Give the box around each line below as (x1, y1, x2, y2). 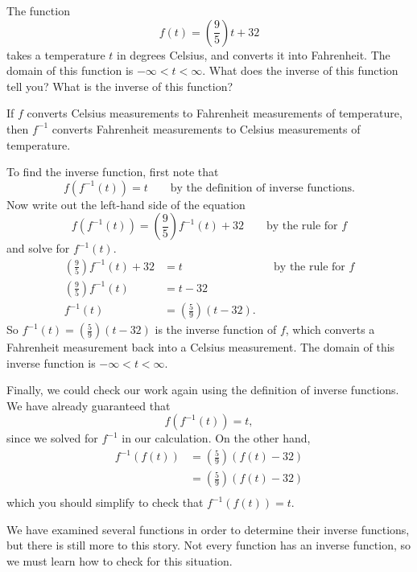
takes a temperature (6, 46, 105, 63)
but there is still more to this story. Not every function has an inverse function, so (6, 537, 411, 553)
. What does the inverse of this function (202, 62, 398, 79)
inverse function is (6, 354, 96, 371)
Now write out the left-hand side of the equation (6, 195, 246, 212)
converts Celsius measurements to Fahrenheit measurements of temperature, (27, 105, 403, 121)
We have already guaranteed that (6, 397, 171, 414)
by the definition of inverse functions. (170, 182, 355, 194)
